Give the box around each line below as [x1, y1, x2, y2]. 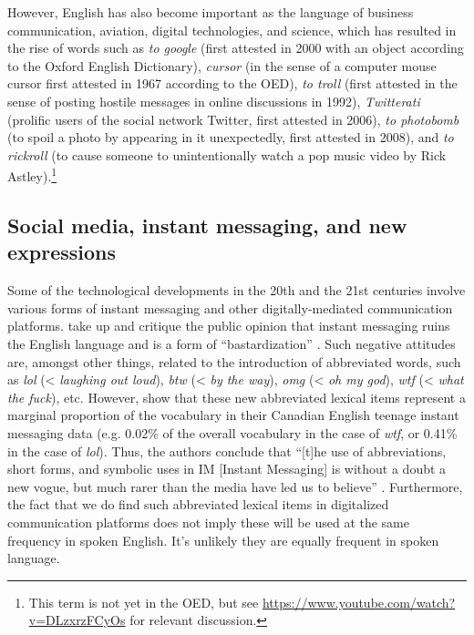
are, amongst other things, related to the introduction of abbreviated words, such [7, 352, 461, 371]
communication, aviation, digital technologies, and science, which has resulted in [7, 20, 457, 39]
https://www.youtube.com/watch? [262, 592, 456, 611]
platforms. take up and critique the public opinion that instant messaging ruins [7, 316, 450, 335]
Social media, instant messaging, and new [7, 210, 407, 239]
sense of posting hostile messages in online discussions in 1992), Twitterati [7, 91, 420, 110]
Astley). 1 [7, 164, 57, 185]
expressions [7, 238, 117, 266]
